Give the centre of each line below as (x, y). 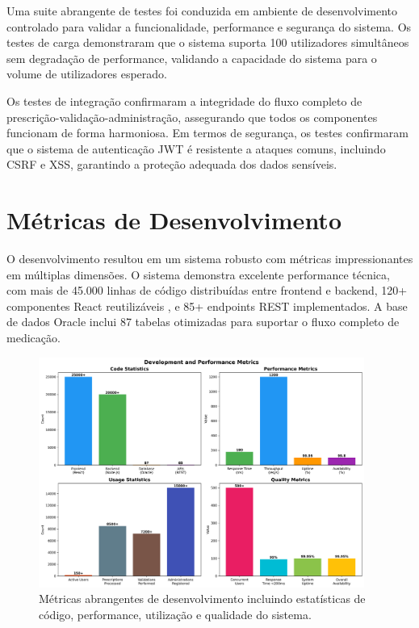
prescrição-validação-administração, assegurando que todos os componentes (192, 117)
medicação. (34, 338)
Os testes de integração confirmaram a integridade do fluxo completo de (184, 100)
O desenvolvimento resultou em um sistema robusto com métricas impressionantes (210, 259)
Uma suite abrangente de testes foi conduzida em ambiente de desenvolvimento (202, 10)
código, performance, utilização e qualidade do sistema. (175, 614)
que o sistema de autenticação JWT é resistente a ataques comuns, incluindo (196, 148)
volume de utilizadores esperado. (87, 74)
